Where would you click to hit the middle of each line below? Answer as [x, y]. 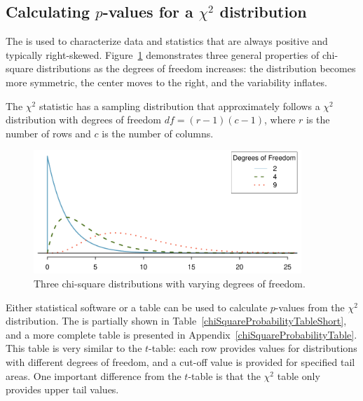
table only [299, 375]
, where [280, 120]
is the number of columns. [158, 133]
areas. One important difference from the [94, 375]
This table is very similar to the [74, 348]
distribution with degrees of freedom [83, 120]
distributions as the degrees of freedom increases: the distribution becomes [196, 68]
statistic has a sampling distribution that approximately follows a [179, 106]
